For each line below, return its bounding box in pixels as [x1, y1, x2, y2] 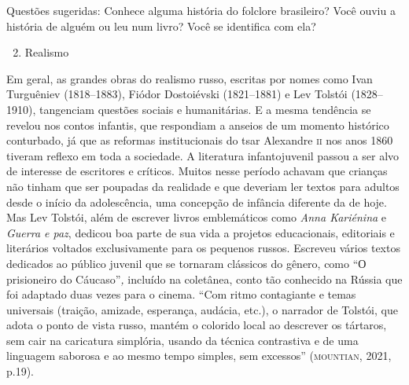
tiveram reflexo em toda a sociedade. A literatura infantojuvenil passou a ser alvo [6, 147, 400, 163]
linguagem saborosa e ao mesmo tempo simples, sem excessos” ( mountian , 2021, [6, 347, 392, 364]
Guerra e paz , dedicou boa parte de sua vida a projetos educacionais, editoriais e [6, 224, 395, 240]
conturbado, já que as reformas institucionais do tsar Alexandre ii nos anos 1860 [6, 132, 393, 148]
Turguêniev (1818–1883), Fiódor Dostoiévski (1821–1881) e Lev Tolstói [6, 86, 348, 102]
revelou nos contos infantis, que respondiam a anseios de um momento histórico [6, 116, 389, 133]
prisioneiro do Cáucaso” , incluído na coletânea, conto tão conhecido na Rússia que [6, 270, 403, 287]
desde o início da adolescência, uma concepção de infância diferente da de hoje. [6, 193, 387, 210]
